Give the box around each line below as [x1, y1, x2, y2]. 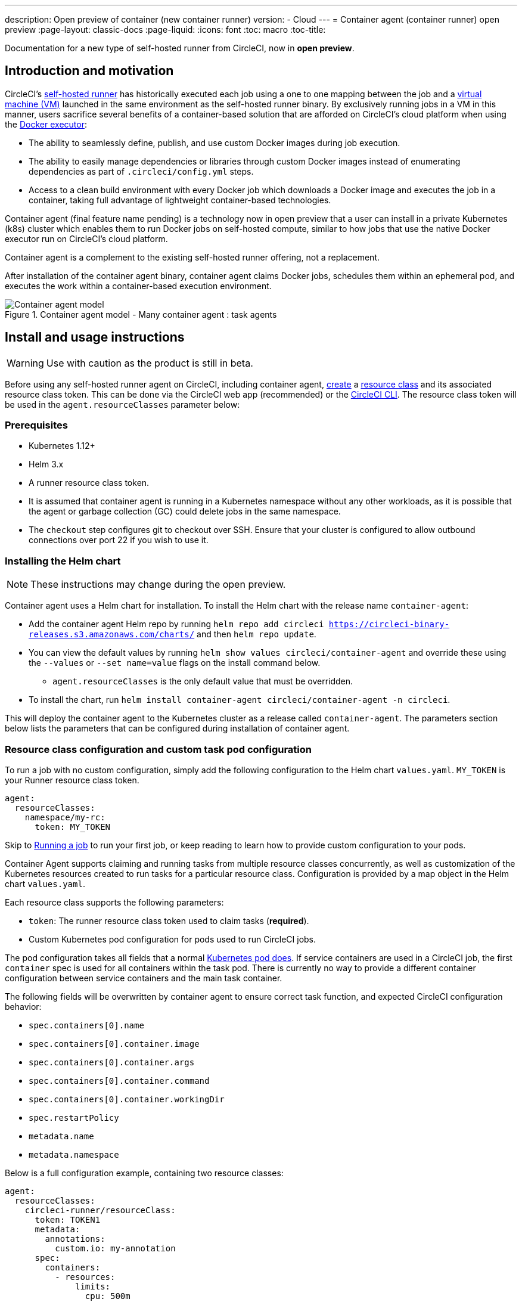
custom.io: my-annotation [55, 1243, 176, 1253]
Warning [7, 356, 44, 369]
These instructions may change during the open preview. [30, 578, 286, 591]
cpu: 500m [85, 1291, 130, 1301]
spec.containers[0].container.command [29, 1075, 210, 1086]
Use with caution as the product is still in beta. [46, 356, 253, 369]
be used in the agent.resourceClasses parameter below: [5, 399, 240, 410]
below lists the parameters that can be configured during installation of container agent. [5, 723, 350, 734]
